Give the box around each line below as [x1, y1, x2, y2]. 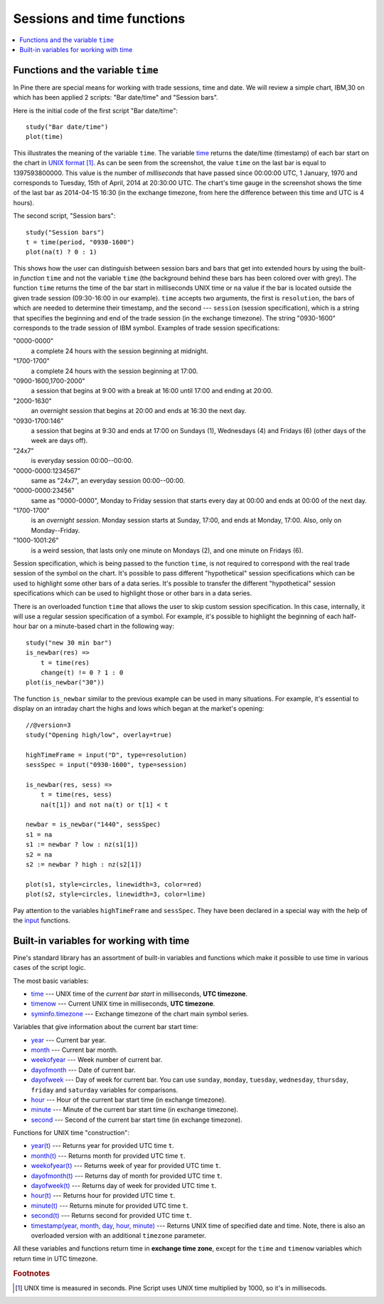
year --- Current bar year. [31, 1036, 107, 1044]
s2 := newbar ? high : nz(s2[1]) [26, 860, 142, 868]
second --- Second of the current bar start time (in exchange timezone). [31, 1115, 243, 1124]
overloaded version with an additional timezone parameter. [31, 1231, 206, 1239]
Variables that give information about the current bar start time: [13, 1023, 198, 1031]
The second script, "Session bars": [13, 212, 116, 220]
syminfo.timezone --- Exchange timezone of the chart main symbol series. [31, 1009, 249, 1018]
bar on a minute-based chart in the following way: [28, 622, 174, 630]
